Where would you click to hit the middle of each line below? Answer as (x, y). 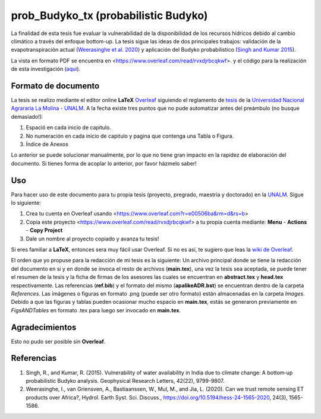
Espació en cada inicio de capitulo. (68, 128)
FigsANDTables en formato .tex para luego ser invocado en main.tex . (96, 310)
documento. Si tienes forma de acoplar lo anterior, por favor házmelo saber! (104, 163)
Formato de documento (55, 86)
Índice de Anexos (47, 144)
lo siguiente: (26, 203)
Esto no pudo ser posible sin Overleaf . (58, 341)
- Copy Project (44, 230)
